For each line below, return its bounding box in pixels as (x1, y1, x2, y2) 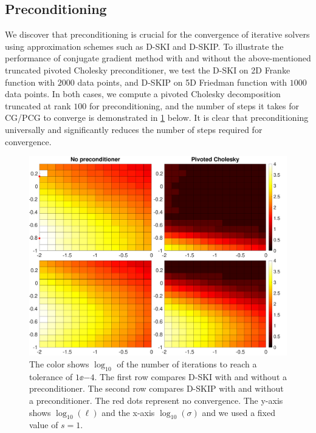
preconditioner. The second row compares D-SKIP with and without (29, 382, 284, 395)
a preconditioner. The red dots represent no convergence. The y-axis (29, 394, 283, 407)
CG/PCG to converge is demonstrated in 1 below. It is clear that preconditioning (5, 111, 309, 124)
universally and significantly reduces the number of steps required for (5, 123, 263, 135)
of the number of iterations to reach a (117, 358, 257, 370)
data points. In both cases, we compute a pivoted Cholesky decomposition (5, 87, 281, 100)
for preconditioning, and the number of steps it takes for (89, 99, 299, 112)
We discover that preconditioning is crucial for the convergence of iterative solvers (5, 28, 310, 41)
